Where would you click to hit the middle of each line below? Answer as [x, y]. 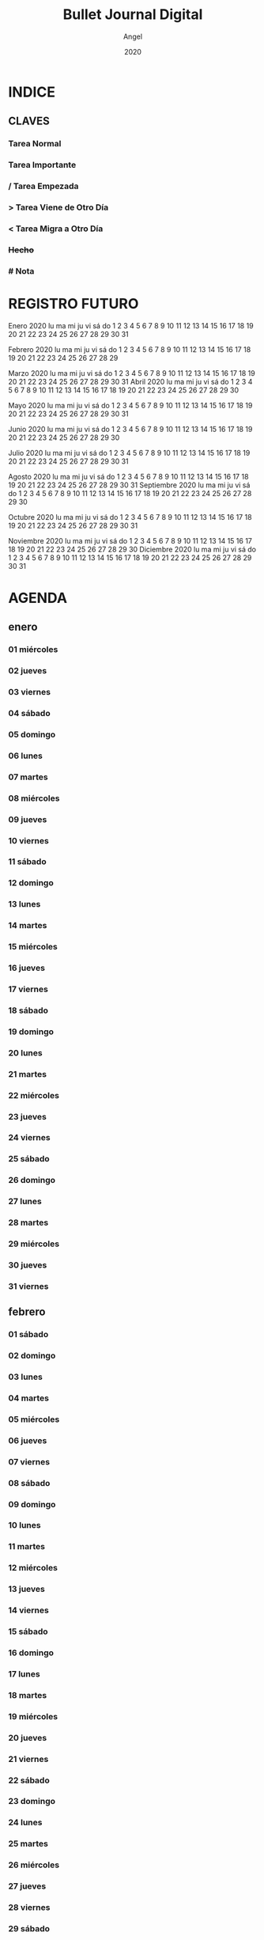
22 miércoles [34, 1095]
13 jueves [26, 1590]
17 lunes [25, 1673]
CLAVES [29, 121]
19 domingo [31, 1032]
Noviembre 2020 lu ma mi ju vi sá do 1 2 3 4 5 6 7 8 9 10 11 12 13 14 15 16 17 [130, 540]
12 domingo [31, 883]
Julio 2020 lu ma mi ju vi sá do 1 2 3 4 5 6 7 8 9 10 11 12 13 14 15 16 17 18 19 [129, 453]
